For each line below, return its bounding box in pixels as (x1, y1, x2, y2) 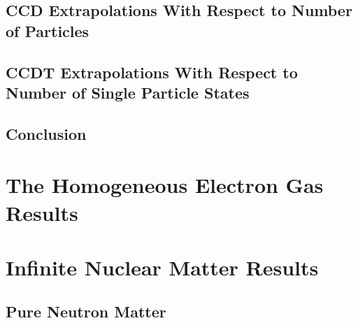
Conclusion (6, 122, 87, 144)
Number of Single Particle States (6, 81, 250, 103)
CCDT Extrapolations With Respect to (6, 61, 298, 82)
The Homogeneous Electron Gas (6, 171, 324, 199)
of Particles (6, 20, 89, 41)
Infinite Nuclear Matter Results (6, 252, 319, 281)
